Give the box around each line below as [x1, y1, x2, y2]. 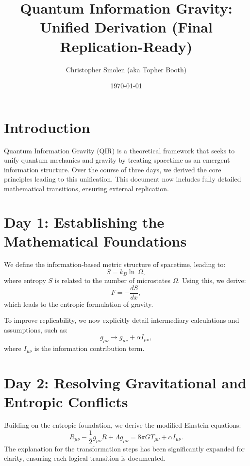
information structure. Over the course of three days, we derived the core [4, 164, 221, 174]
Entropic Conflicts [4, 392, 128, 412]
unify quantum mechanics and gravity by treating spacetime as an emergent [4, 155, 230, 165]
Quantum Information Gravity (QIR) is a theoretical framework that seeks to [4, 145, 235, 155]
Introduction [4, 117, 90, 137]
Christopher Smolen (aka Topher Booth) [66, 64, 187, 74]
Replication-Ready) [60, 36, 193, 56]
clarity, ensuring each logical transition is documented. [4, 453, 166, 463]
